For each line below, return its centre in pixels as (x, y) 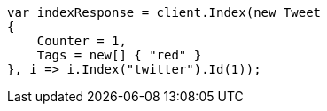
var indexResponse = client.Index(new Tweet (164, 12)
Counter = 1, (82, 41)
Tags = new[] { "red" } (119, 55)
